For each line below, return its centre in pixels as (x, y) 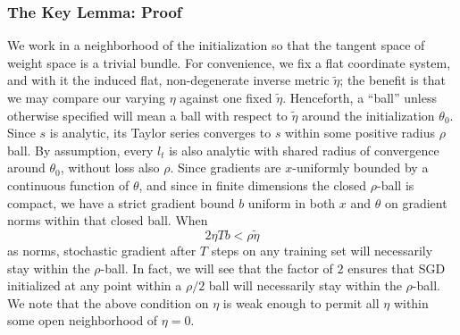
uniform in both (292, 202)
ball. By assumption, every (80, 150)
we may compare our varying (87, 97)
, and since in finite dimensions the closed (253, 184)
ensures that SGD (397, 268)
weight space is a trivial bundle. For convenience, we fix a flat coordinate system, (229, 62)
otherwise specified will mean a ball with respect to (147, 115)
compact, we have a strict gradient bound (121, 202)
